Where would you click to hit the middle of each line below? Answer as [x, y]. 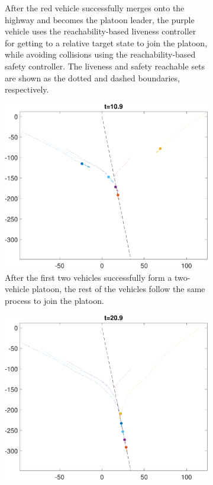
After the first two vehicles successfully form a [88, 277]
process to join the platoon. [54, 301]
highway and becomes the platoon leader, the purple [100, 19]
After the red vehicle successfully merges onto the [95, 8]
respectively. [27, 89]
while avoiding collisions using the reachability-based [100, 54]
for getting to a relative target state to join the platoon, [106, 42]
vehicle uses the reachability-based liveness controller [101, 31]
